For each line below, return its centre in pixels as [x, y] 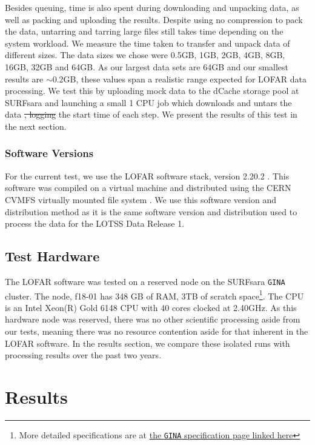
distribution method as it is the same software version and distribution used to [151, 211]
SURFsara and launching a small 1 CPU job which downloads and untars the [148, 102]
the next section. [36, 126]
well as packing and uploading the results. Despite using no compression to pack [154, 19]
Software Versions [49, 153]
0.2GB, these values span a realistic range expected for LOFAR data [180, 79]
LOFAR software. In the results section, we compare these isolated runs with [148, 343]
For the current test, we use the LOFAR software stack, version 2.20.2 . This [147, 176]
